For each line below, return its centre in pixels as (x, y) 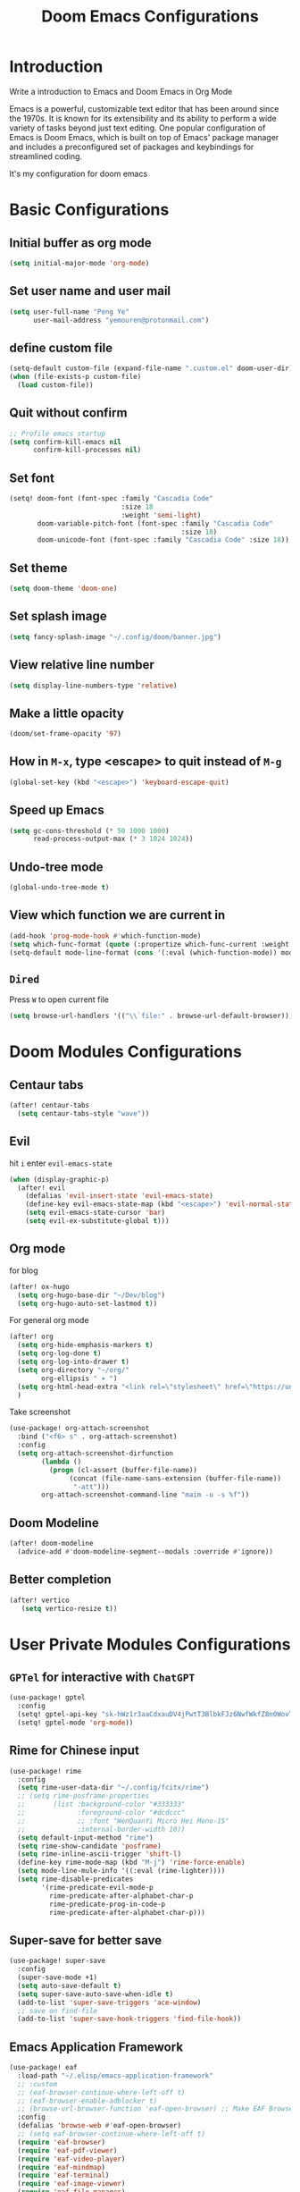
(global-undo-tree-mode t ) (59, 888)
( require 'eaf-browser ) (61, 2142)
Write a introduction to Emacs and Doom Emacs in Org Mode (121, 91)
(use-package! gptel (48, 1698)
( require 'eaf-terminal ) (63, 2175)
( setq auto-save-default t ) (70, 1985)
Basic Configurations (89, 210)
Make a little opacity (67, 713)
